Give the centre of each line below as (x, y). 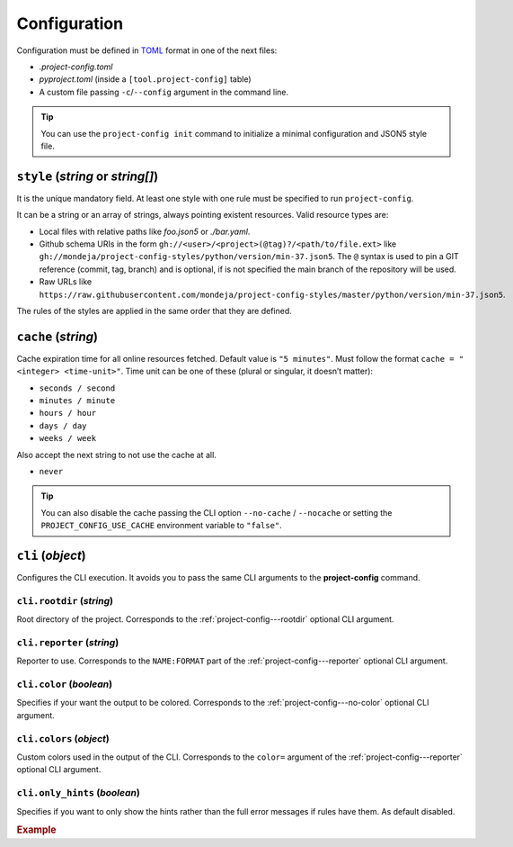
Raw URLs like (66, 282)
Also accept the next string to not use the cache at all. (117, 455)
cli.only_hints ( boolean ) (79, 793)
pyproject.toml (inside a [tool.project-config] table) (145, 79)
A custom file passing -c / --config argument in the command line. (164, 92)
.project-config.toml (76, 67)
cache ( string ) (57, 336)
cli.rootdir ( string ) (65, 600)
